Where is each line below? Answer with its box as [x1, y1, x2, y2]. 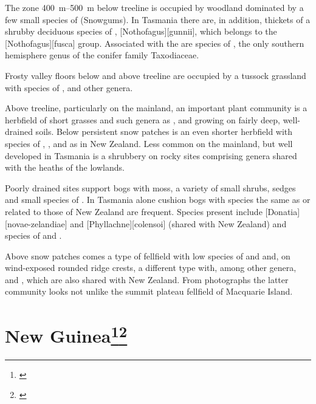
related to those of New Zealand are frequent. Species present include [5, 205, 263, 217]
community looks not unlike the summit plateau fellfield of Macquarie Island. [5, 285, 293, 298]
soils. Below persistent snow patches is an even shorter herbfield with [35, 125, 293, 138]
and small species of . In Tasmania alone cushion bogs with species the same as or [5, 193, 311, 206]
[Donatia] [265, 205, 300, 217]
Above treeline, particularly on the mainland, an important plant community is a [5, 101, 307, 114]
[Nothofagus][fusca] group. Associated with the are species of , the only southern [5, 36, 304, 49]
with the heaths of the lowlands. [5, 161, 125, 174]
